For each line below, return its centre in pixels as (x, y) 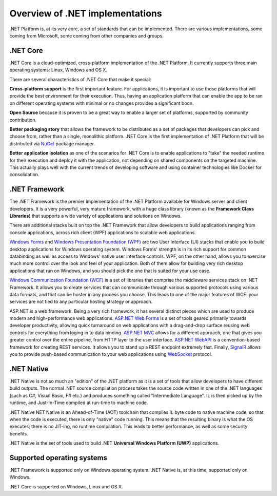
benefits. (19, 433)
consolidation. (24, 175)
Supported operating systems (58, 458)
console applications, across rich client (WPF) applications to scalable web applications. (103, 232)
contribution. (23, 120)
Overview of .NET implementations (86, 13)
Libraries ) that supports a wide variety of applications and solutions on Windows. (96, 216)
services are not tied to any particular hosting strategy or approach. (81, 302)
